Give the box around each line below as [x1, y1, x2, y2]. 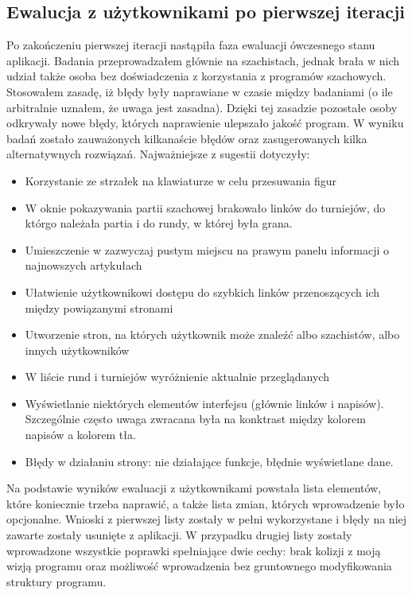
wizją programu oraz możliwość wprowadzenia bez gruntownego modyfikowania [6, 558, 392, 574]
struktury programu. [6, 573, 107, 589]
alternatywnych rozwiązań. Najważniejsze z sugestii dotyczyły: [6, 146, 310, 162]
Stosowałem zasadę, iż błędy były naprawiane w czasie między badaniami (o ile [6, 83, 393, 99]
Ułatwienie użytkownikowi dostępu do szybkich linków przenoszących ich [25, 283, 379, 300]
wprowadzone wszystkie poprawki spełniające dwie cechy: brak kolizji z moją [6, 542, 381, 558]
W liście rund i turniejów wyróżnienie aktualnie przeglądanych [25, 368, 329, 385]
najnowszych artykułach [25, 257, 142, 274]
